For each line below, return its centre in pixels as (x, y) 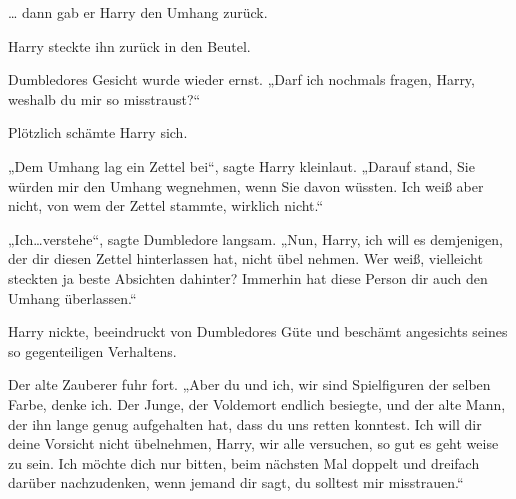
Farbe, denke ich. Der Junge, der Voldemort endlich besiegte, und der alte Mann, (257, 403)
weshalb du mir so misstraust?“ (104, 98)
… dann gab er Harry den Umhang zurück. (138, 12)
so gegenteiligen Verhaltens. (92, 350)
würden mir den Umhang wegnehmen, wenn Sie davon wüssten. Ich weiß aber (246, 185)
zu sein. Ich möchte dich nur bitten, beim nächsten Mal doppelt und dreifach (244, 462)
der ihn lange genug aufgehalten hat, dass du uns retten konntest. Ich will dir (245, 423)
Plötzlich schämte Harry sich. (98, 132)
